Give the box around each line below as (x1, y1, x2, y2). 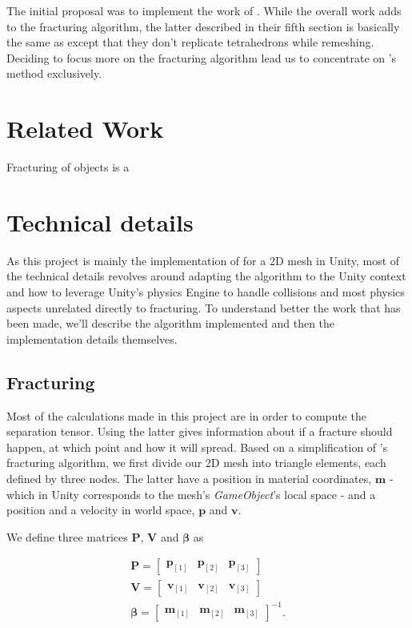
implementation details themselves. (6, 330, 178, 347)
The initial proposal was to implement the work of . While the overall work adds (6, 2, 402, 18)
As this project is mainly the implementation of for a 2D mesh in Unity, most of (6, 252, 400, 268)
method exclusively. (6, 65, 102, 82)
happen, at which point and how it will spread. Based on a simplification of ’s (6, 438, 388, 455)
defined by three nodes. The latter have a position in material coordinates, (6, 469, 372, 486)
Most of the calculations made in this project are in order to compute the (6, 407, 366, 424)
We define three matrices (6, 528, 128, 545)
